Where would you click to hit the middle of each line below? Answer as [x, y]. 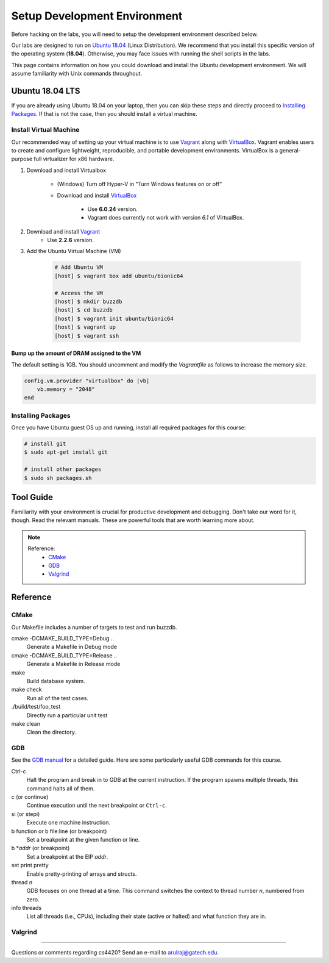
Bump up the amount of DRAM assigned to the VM [76, 353]
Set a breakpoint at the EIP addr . [67, 856]
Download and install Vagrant [63, 231]
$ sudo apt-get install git [66, 452]
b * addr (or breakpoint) [41, 848]
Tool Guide [32, 497]
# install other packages [63, 469]
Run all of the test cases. [58, 698]
